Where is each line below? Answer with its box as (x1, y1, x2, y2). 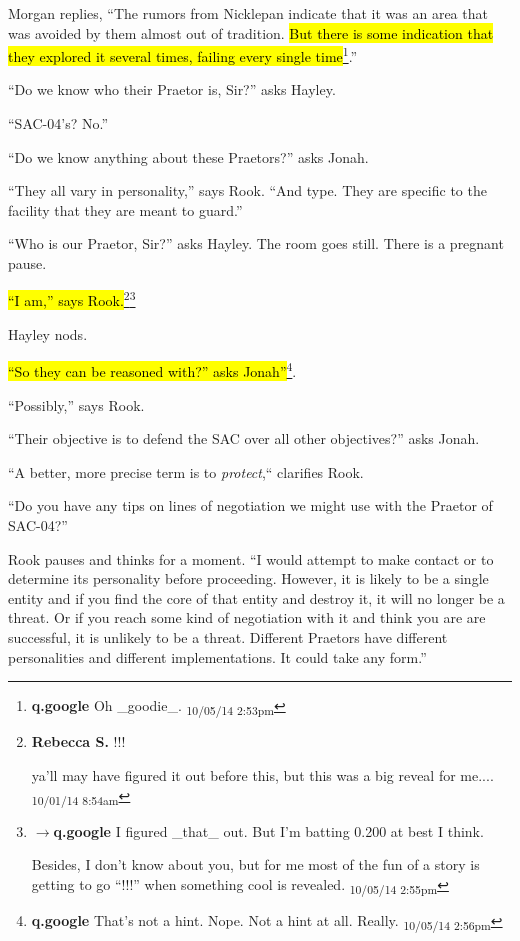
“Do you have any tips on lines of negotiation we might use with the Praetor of (8, 495, 493, 516)
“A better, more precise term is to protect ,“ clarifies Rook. (8, 461, 364, 482)
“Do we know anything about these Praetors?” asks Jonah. (8, 146, 369, 167)
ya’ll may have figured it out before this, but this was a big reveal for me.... (31, 764, 494, 785)
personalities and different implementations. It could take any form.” (8, 646, 427, 667)
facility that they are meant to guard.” (8, 199, 243, 220)
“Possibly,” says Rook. (8, 394, 145, 415)
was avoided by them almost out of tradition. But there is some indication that (8, 22, 494, 43)
